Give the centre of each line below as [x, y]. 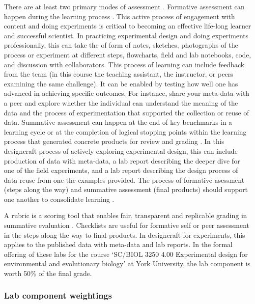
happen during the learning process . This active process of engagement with [119, 16]
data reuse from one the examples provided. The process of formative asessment [124, 180]
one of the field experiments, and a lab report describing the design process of [121, 170]
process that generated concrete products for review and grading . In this [114, 141]
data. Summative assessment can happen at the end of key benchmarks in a [118, 122]
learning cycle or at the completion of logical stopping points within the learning [125, 131]
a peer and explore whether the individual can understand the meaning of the [121, 102]
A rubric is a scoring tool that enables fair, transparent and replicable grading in [126, 215]
